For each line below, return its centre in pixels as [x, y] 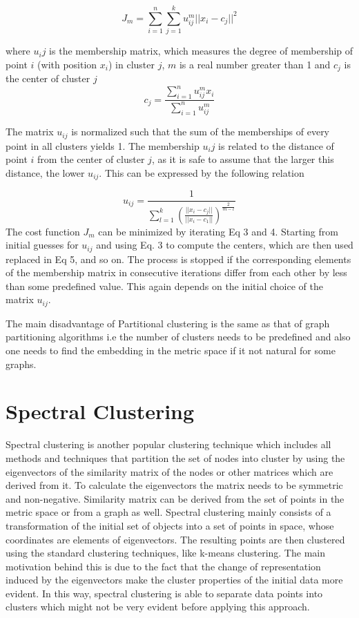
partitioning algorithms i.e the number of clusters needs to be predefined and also [178, 337]
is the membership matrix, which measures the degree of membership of [201, 51]
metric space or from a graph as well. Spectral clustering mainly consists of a [168, 512]
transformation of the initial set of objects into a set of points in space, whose [170, 525]
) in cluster [131, 64]
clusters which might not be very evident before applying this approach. [158, 607]
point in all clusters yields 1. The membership [103, 145]
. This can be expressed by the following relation [202, 172]
